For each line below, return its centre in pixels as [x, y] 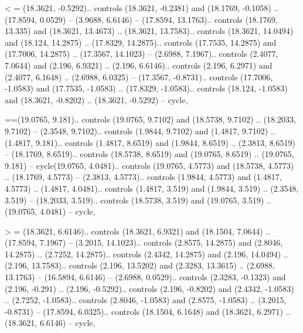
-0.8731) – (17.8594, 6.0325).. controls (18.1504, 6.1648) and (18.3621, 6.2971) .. [148, 311]
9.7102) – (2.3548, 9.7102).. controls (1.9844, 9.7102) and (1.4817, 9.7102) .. [140, 130]
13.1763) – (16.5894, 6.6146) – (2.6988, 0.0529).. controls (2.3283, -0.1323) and [145, 277]
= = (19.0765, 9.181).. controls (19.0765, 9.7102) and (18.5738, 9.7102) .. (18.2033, [150, 119]
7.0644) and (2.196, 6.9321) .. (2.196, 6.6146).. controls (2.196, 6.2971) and [139, 65]
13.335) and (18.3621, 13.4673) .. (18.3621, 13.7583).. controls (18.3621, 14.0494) [149, 31]
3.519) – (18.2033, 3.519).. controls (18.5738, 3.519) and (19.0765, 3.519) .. [138, 200]
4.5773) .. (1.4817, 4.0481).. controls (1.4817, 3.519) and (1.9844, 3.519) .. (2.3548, [152, 188]
